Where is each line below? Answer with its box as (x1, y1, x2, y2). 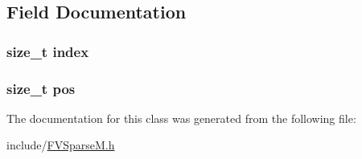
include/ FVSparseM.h (6, 137, 115, 153)
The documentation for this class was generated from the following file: (6, 109, 356, 126)
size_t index (6, 41, 89, 61)
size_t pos (6, 78, 76, 98)
